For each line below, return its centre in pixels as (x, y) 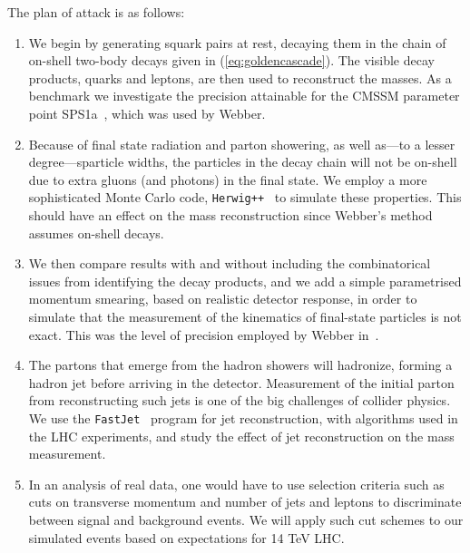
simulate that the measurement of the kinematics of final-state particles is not (245, 316)
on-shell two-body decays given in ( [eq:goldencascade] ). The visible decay (231, 60)
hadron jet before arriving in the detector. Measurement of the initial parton (241, 382)
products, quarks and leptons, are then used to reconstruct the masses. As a (240, 78)
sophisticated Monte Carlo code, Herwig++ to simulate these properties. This (245, 197)
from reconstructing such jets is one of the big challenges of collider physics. (240, 400)
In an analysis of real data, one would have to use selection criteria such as (236, 484)
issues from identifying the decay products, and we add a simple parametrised (245, 281)
